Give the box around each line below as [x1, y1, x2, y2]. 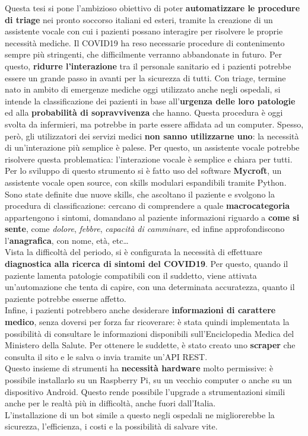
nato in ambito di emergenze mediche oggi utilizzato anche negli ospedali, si [5, 83, 281, 96]
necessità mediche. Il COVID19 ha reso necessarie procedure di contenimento [5, 36, 285, 49]
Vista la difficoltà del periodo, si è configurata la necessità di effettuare [5, 246, 262, 258]
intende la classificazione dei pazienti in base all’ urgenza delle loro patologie [5, 94, 296, 107]
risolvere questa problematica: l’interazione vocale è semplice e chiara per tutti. [5, 152, 293, 165]
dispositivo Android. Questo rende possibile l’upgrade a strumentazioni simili [5, 385, 285, 397]
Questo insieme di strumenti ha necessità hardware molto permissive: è [5, 362, 274, 374]
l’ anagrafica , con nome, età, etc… [5, 234, 129, 246]
